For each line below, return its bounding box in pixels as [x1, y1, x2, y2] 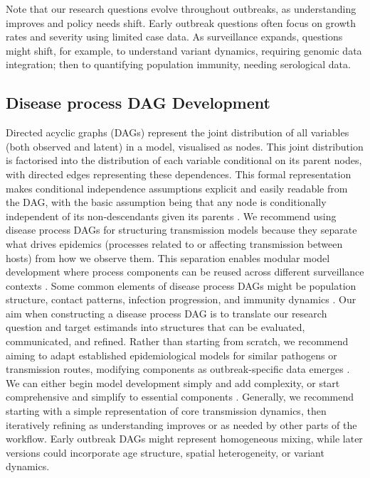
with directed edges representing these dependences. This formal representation [6, 166, 351, 181]
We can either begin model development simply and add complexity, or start [6, 375, 340, 390]
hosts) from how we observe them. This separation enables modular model [6, 250, 330, 265]
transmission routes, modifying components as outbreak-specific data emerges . [6, 362, 350, 376]
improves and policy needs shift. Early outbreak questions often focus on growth [6, 15, 356, 30]
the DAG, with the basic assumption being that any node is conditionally [6, 195, 327, 210]
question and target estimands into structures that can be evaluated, [6, 320, 305, 335]
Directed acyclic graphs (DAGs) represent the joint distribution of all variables [6, 125, 349, 140]
